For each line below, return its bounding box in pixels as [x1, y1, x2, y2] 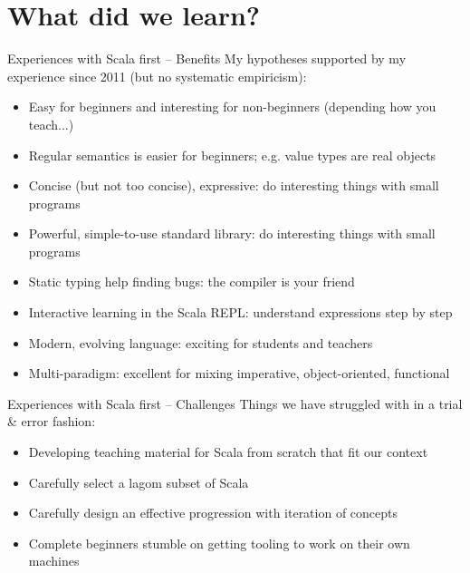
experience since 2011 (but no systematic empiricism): [7, 66, 307, 85]
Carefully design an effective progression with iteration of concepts [28, 503, 398, 522]
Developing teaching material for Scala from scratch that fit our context [28, 442, 428, 461]
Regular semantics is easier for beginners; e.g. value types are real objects [28, 145, 436, 164]
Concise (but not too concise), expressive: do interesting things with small [28, 176, 439, 195]
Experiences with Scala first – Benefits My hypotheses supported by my [7, 49, 407, 68]
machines [28, 551, 80, 570]
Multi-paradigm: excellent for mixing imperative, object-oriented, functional [28, 364, 450, 383]
